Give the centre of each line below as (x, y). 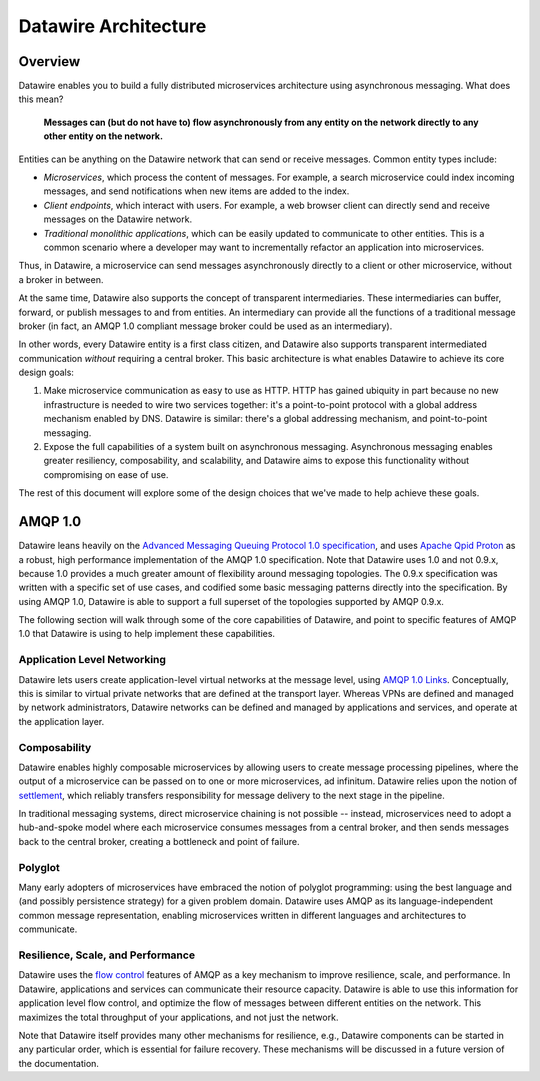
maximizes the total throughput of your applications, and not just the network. (178, 1017)
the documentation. (59, 1063)
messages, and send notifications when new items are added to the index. (196, 191)
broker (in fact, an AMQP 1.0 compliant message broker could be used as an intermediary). (205, 326)
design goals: (46, 372)
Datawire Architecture (112, 26)
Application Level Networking (92, 660)
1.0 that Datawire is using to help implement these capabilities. (146, 634)
